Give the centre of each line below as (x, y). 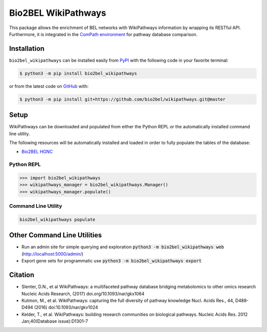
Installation (27, 49)
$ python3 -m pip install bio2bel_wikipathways (78, 73)
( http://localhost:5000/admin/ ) (52, 254)
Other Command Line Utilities (56, 235)
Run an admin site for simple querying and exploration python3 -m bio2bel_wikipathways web (123, 247)
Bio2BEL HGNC (37, 152)
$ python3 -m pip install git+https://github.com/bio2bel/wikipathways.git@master (123, 99)
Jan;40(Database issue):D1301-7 (55, 321)
